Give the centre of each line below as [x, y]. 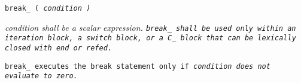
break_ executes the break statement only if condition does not [138, 66]
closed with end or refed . [58, 48]
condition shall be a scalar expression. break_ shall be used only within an [150, 27]
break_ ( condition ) [48, 8]
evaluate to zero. [41, 76]
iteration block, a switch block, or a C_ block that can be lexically [150, 38]
